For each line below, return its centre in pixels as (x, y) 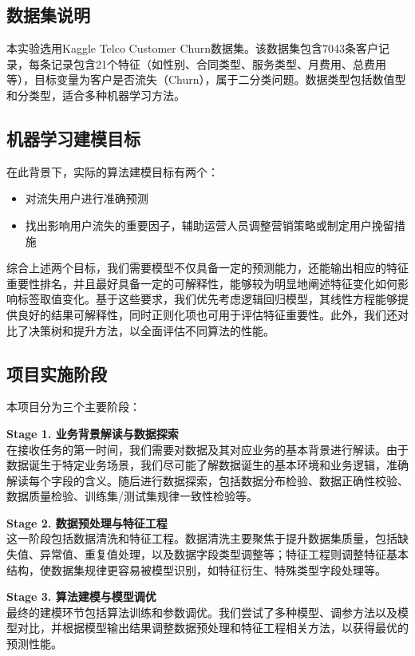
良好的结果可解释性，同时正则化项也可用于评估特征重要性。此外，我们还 (207, 314)
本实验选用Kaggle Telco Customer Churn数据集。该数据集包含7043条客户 (193, 48)
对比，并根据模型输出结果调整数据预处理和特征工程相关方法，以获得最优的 (213, 628)
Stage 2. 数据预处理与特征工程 (87, 522)
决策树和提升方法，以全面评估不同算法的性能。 (151, 330)
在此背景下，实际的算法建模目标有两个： (113, 171)
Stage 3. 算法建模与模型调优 (81, 597)
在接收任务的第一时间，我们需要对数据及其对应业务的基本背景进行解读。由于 (207, 449)
